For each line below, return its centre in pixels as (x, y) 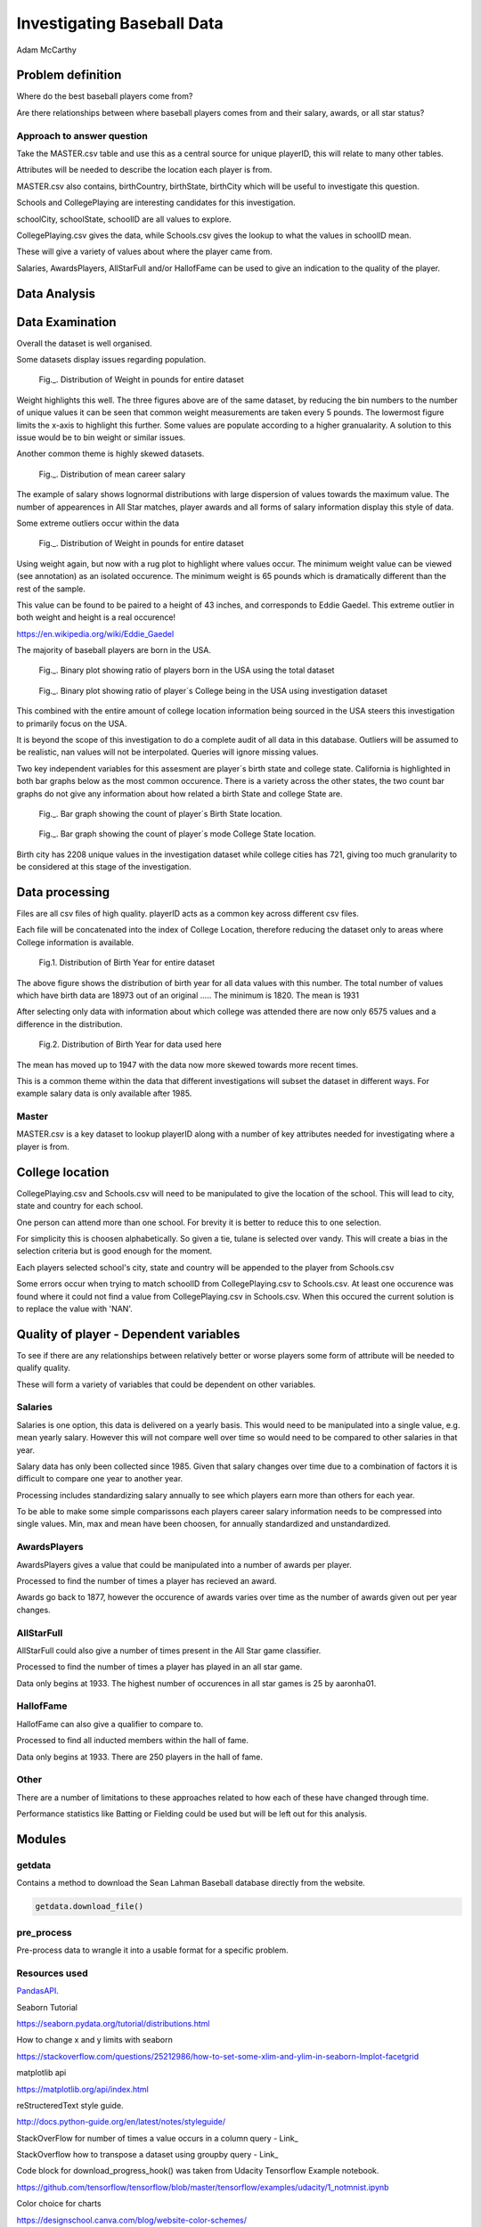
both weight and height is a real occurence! (96, 617)
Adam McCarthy (47, 50)
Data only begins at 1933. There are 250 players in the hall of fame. (139, 1757)
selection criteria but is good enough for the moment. (114, 1251)
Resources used (52, 1973)
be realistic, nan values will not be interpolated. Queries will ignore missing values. (168, 752)
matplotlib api (41, 2073)
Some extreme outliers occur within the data (98, 523)
